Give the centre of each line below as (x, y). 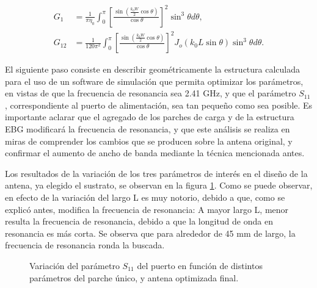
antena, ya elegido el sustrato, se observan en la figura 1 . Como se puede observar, (159, 185)
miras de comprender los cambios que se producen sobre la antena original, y (149, 141)
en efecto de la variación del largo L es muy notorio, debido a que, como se (145, 197)
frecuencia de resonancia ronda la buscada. (85, 245)
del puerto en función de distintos (200, 265)
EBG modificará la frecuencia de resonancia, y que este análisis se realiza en (148, 129)
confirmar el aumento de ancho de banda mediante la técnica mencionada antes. (155, 153)
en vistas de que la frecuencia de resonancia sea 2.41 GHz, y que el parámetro (151, 93)
